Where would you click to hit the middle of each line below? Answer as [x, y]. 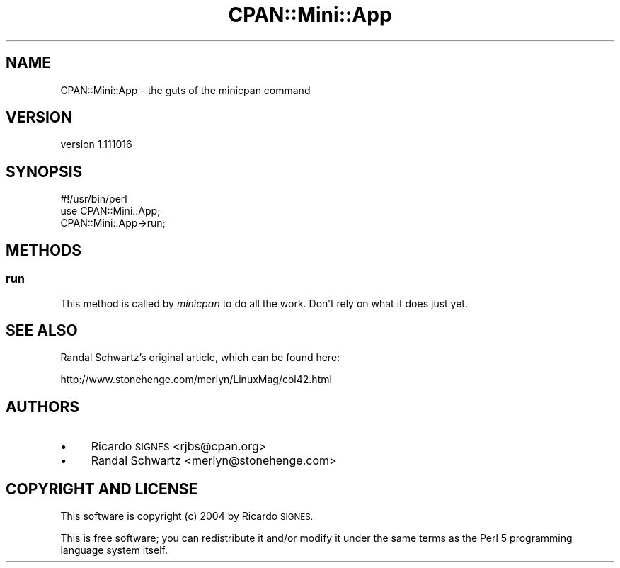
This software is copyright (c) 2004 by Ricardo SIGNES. [187, 516]
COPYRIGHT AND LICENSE [102, 489]
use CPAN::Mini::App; [110, 211]
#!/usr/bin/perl [94, 199]
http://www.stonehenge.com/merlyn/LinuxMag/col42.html [196, 380]
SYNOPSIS [44, 171]
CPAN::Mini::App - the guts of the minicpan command [185, 90]
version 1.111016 [96, 144]
